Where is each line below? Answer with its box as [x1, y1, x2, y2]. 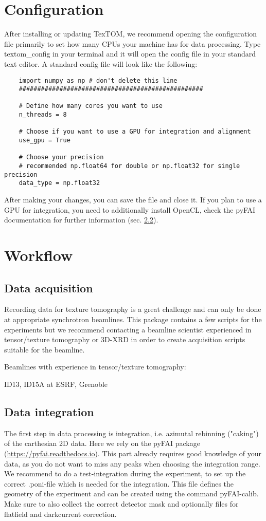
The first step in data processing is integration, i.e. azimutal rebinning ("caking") [4, 427, 259, 438]
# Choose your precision [19, 154, 104, 161]
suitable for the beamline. [4, 344, 85, 355]
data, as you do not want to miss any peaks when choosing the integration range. [4, 458, 260, 469]
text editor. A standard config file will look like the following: [4, 58, 198, 69]
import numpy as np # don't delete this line [19, 77, 178, 84]
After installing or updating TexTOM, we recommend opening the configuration [4, 28, 257, 39]
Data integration [4, 403, 94, 419]
